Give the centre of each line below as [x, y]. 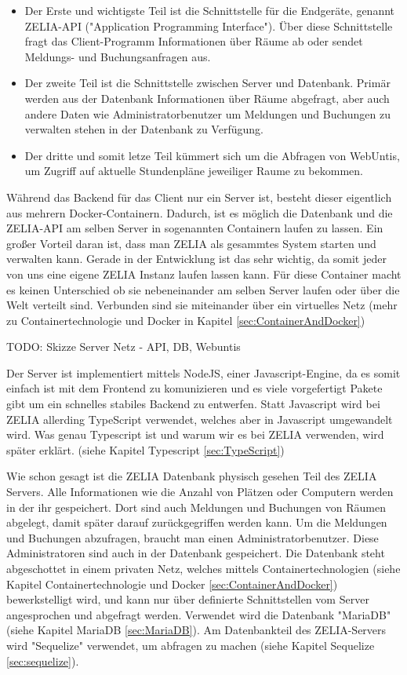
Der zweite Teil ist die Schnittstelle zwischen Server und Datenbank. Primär [207, 83]
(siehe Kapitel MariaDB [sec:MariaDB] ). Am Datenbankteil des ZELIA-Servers [196, 630]
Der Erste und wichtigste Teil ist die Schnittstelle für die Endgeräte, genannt [210, 10]
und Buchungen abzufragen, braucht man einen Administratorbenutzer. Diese [193, 537]
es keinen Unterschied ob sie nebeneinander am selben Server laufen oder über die [203, 289]
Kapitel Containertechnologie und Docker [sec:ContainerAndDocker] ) [172, 584]
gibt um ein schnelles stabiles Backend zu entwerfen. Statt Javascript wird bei [193, 404]
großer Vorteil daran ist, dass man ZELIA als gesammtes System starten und [191, 243]
